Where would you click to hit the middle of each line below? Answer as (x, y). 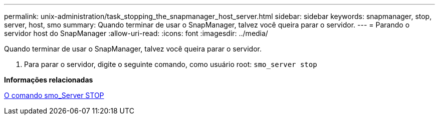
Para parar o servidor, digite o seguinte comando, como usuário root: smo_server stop (171, 64)
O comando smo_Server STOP (54, 95)
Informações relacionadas (49, 80)
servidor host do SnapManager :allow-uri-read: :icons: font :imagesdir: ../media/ (136, 33)
